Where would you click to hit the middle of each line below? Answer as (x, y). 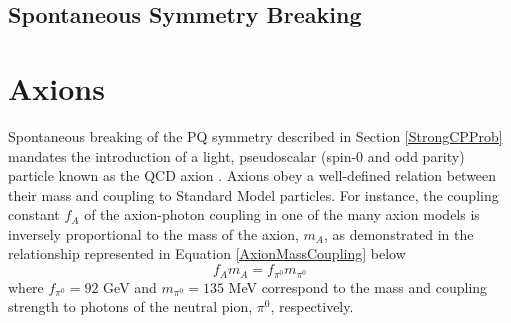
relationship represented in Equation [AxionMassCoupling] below (207, 253)
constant (34, 214)
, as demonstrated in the (398, 233)
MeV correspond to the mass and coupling (358, 286)
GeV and (130, 286)
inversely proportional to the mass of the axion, (153, 233)
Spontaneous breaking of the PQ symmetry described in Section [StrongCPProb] (255, 135)
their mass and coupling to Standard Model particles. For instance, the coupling (253, 194)
